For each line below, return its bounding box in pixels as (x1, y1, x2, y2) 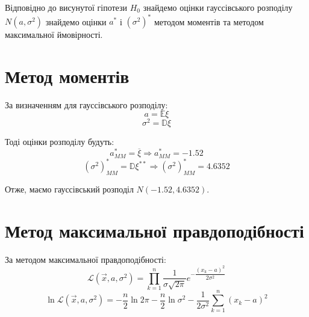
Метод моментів (5, 63, 130, 88)
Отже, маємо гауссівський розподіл (5, 183, 134, 195)
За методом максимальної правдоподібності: (5, 253, 166, 265)
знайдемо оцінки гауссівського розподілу (143, 1, 293, 13)
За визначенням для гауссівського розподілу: (5, 98, 168, 111)
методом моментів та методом (154, 15, 264, 28)
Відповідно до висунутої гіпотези (5, 1, 127, 13)
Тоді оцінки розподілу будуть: (5, 135, 114, 148)
